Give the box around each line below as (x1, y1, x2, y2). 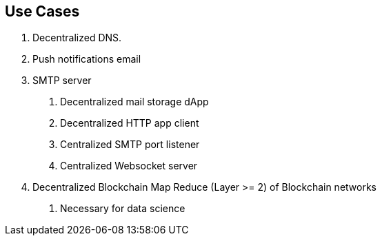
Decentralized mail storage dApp (60, 96, 209, 108)
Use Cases (5, 3, 80, 20)
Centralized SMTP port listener (60, 138, 200, 151)
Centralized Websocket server (60, 160, 198, 172)
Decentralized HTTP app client (60, 117, 199, 129)
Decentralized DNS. (32, 32, 122, 44)
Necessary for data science (60, 202, 185, 215)
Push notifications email (32, 53, 141, 65)
